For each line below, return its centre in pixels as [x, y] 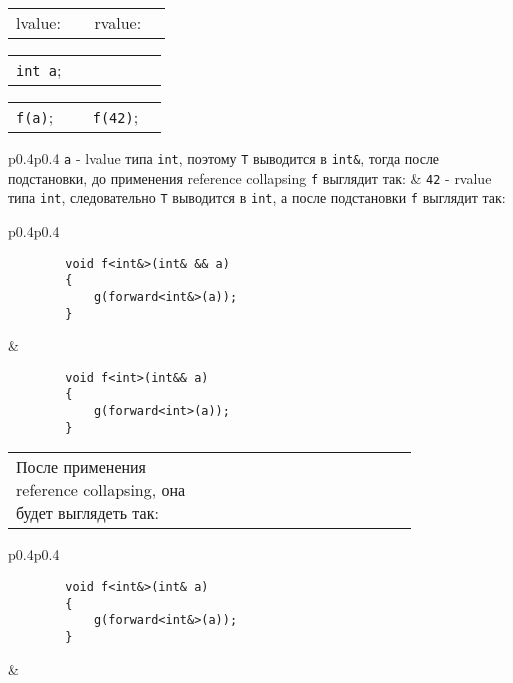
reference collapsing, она [101, 490]
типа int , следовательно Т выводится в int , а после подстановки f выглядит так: [257, 197]
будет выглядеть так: [87, 513]
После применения [81, 467]
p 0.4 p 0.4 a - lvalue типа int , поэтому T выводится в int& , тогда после [224, 158]
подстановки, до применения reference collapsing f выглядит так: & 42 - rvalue [250, 177]
